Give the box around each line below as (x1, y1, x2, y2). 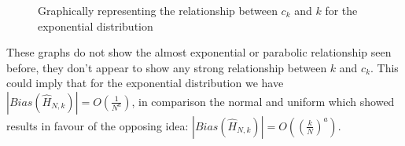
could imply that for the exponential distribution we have (6, 75, 284, 91)
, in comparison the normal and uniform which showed (131, 93, 395, 109)
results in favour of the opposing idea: (6, 117, 189, 133)
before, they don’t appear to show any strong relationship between (6, 59, 327, 75)
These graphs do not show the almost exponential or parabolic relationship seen (6, 44, 392, 60)
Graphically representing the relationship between (38, 2, 278, 18)
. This (370, 59, 399, 75)
